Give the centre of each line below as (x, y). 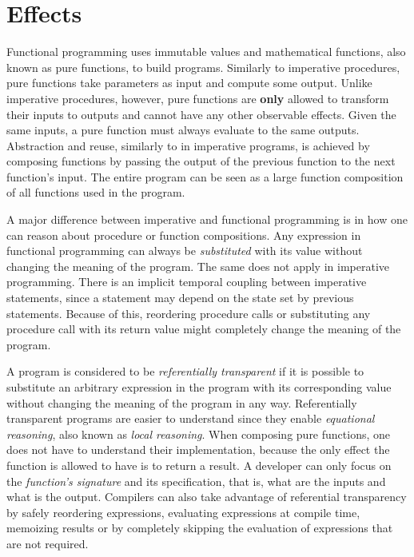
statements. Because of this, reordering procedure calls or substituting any (189, 313)
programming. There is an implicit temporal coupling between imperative (187, 282)
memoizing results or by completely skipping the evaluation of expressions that (200, 528)
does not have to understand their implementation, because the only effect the (198, 450)
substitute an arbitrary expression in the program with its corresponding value (199, 387)
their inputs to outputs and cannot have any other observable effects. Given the (201, 114)
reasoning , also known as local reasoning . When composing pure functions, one (199, 434)
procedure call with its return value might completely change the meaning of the (204, 329)
